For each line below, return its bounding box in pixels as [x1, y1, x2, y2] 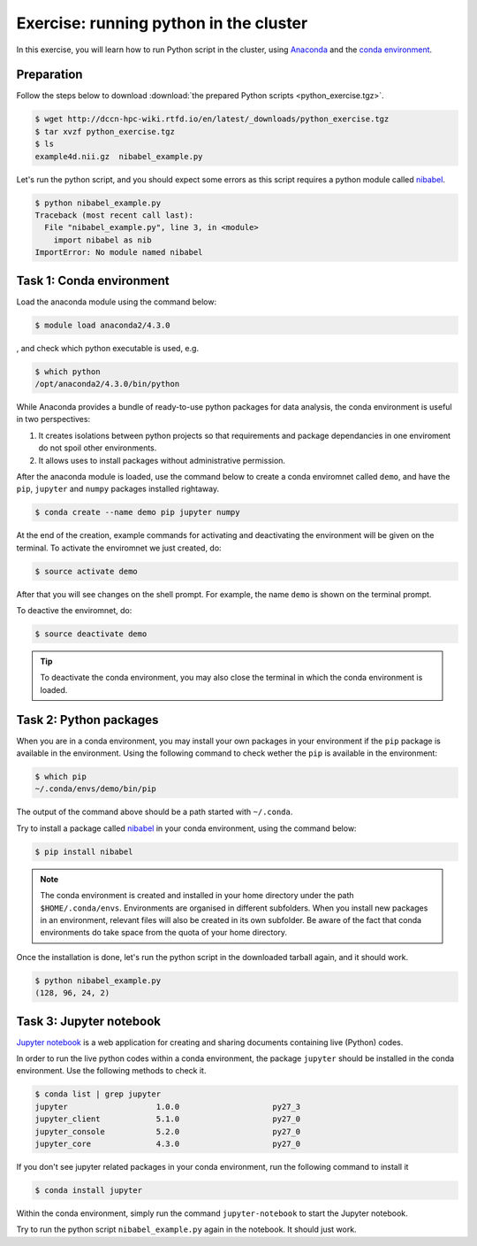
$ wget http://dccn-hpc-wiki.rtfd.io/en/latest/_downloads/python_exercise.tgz [34, 114, 390, 124]
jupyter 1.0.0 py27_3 [34, 1102, 301, 1111]
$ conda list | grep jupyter [34, 1089, 162, 1099]
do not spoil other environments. [38, 442, 157, 453]
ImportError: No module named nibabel [34, 248, 203, 258]
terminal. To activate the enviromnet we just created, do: [16, 542, 222, 553]
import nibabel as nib [53, 235, 152, 245]
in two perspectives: [16, 414, 91, 425]
